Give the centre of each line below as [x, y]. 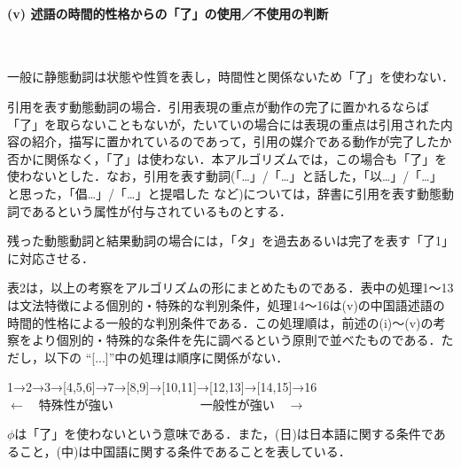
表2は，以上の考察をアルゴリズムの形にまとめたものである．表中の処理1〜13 [230, 288]
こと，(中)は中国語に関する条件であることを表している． [185, 451]
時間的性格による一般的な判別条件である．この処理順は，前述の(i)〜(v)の [220, 322]
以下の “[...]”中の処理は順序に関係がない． [166, 357]
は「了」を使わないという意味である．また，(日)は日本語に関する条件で [224, 434]
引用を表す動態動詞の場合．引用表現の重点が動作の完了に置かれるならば [218, 106]
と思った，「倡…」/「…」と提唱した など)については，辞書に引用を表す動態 [224, 193]
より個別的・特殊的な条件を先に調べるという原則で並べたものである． [236, 340]
